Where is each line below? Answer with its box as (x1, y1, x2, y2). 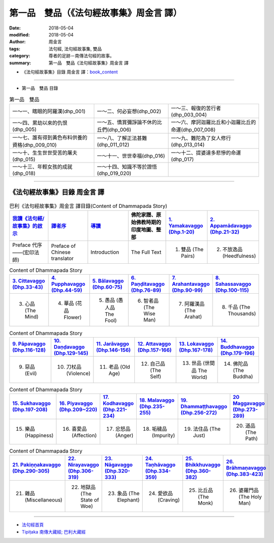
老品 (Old (108, 363, 130, 370)
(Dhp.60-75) (92, 284, 123, 291)
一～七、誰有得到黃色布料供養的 (12, 134, 87, 141)
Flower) (63, 314, 82, 321)
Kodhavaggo (103, 400, 134, 407)
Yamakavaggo (168, 222, 203, 229)
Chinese (51, 248, 71, 255)
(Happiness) (24, 432, 54, 439)
